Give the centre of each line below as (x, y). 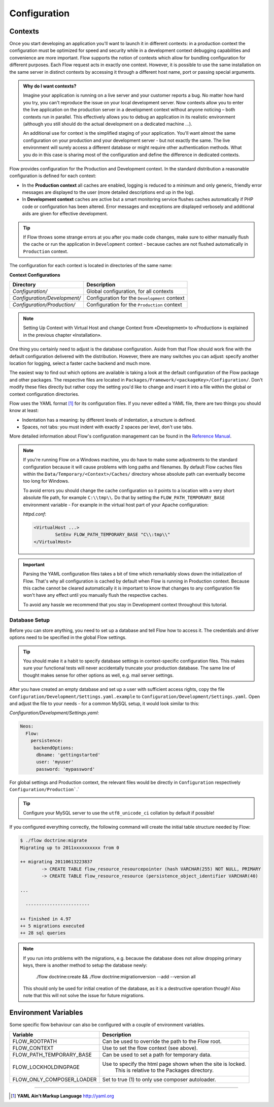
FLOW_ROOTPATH (35, 1041)
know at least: (24, 411)
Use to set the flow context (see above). (150, 1048)
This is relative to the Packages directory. (164, 1070)
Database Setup (30, 620)
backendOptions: (54, 748)
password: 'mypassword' (66, 769)
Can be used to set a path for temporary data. (157, 1055)
